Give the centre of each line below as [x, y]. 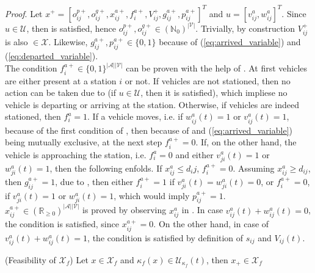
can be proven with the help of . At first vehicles [217, 68]
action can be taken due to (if [60, 93]
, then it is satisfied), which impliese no [214, 93]
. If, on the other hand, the [246, 142]
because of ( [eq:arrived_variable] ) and [230, 42]
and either [194, 154]
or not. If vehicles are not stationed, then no [208, 80]
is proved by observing [125, 210]
